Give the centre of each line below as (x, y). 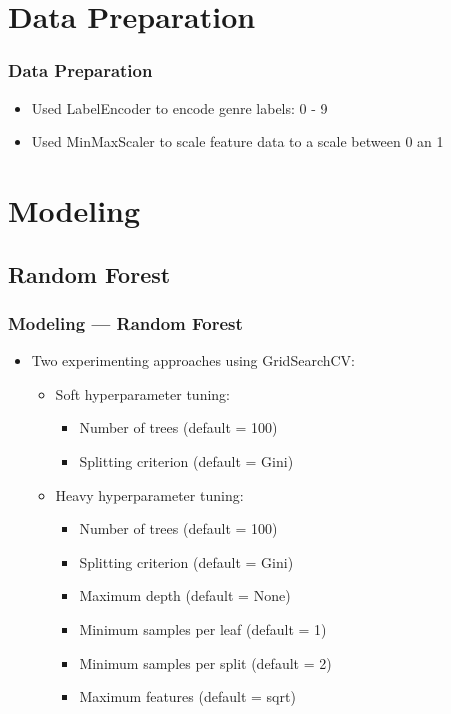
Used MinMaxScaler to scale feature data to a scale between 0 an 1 (237, 141)
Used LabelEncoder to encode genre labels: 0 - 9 (179, 107)
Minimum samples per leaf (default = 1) (203, 628)
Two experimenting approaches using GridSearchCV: (193, 360)
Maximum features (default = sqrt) (187, 696)
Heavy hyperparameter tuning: (149, 494)
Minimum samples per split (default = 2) (205, 662)
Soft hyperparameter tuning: (142, 393)
